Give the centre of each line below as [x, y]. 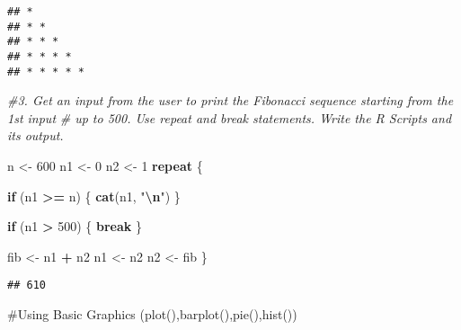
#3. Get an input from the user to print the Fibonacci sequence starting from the [230, 100]
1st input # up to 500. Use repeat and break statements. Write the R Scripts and [230, 117]
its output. [35, 135]
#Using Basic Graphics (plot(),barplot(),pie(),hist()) [152, 314]
